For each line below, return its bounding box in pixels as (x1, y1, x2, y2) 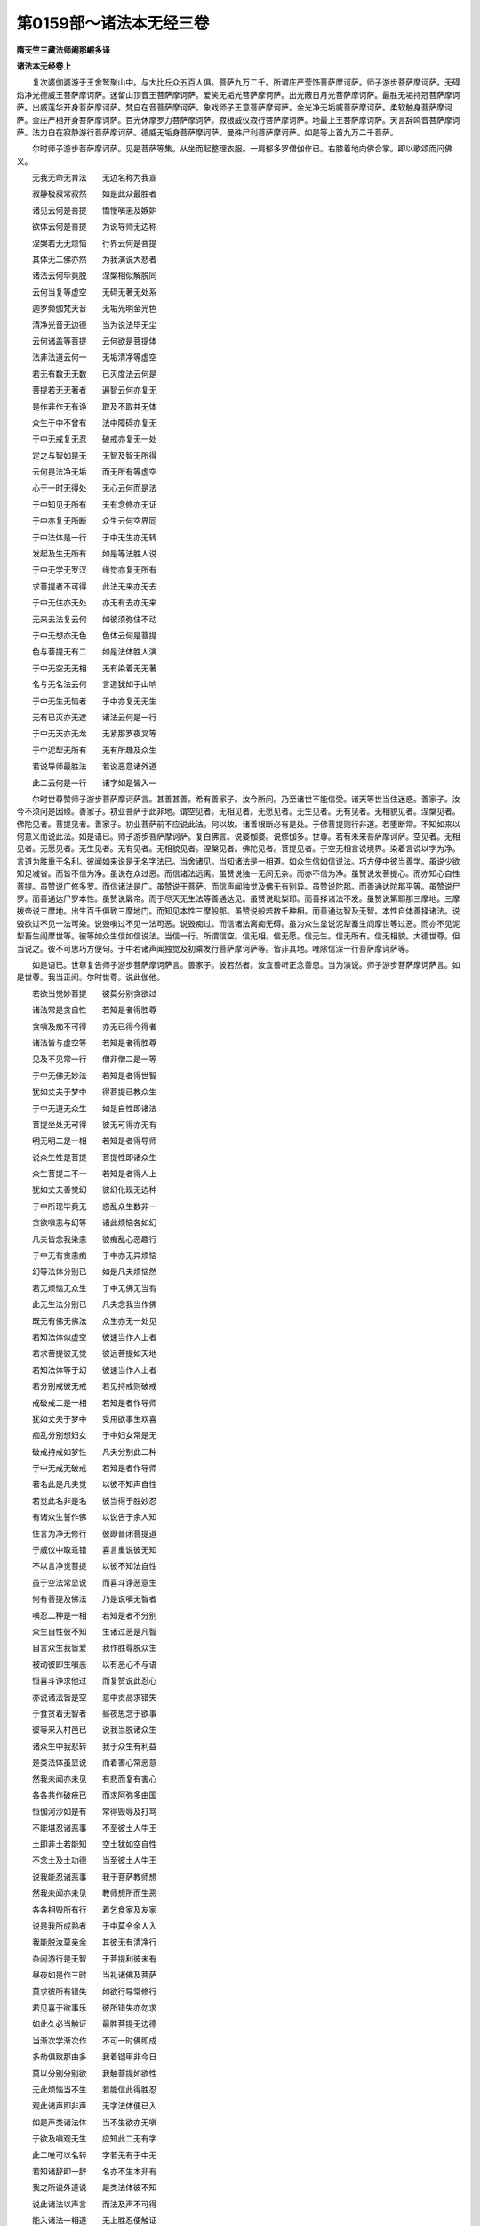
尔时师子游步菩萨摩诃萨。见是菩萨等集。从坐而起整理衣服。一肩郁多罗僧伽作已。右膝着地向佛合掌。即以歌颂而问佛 (31, 143, 452, 154)
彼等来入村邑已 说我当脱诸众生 (31, 1724, 157, 1735)
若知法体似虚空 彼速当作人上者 (31, 1331, 157, 1342)
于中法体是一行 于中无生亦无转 (31, 532, 157, 542)
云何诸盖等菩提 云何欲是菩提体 (31, 335, 157, 346)
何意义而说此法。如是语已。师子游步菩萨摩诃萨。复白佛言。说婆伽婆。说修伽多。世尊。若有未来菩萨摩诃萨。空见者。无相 (16, 831, 460, 841)
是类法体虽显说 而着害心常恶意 (31, 1757, 157, 1767)
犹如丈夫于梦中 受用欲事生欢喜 (31, 1413, 157, 1424)
